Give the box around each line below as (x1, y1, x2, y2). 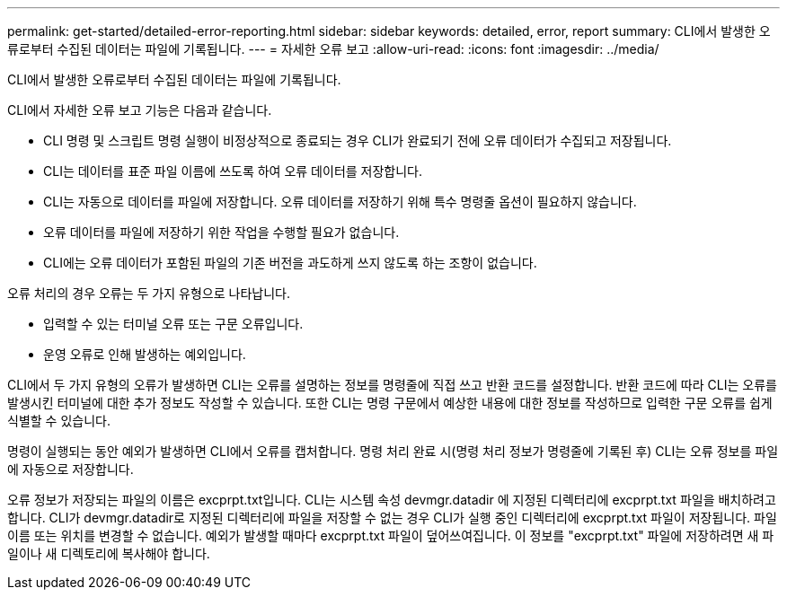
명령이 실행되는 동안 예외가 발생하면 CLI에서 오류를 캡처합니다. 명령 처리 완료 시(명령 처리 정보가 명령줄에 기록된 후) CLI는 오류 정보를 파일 (7, 443, 779, 459)
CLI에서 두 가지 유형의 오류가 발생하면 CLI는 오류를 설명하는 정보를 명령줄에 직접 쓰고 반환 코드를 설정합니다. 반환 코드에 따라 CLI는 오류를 (7, 377, 777, 392)
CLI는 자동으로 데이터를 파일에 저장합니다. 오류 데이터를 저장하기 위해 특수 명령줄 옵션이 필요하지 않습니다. (43, 194, 637, 209)
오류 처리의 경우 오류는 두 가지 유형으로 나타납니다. (7, 285, 290, 301)
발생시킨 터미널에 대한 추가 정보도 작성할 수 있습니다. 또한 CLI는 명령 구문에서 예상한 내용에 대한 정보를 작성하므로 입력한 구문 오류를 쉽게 (7, 395, 773, 410)
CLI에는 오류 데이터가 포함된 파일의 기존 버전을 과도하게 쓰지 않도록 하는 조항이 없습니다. (43, 255, 537, 270)
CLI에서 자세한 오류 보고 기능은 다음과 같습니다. (7, 102, 272, 118)
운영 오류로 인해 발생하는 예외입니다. (43, 347, 246, 362)
